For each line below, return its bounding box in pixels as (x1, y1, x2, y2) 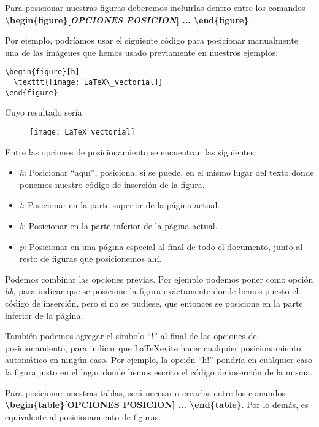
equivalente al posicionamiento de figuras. (5, 410, 161, 423)
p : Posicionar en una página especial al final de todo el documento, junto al (19, 240, 303, 253)
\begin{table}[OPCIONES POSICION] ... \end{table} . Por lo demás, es (5, 398, 309, 411)
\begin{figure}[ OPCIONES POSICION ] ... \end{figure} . (5, 13, 252, 26)
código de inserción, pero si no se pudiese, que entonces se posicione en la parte (5, 296, 303, 309)
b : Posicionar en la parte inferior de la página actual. (19, 219, 218, 232)
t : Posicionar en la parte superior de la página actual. (19, 198, 220, 211)
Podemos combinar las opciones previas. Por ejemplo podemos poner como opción (5, 272, 313, 285)
